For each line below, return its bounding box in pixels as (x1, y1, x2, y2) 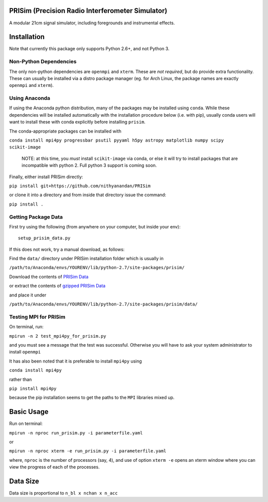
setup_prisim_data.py (18, 235, 70, 241)
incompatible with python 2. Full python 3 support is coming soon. (21, 162, 157, 168)
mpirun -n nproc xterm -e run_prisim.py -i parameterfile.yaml (9, 448, 166, 454)
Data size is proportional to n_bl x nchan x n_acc (9, 490, 118, 496)
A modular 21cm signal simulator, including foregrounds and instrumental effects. (9, 20, 175, 26)
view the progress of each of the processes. (9, 464, 100, 470)
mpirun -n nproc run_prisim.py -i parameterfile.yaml (9, 430, 143, 435)
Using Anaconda (9, 95, 51, 102)
